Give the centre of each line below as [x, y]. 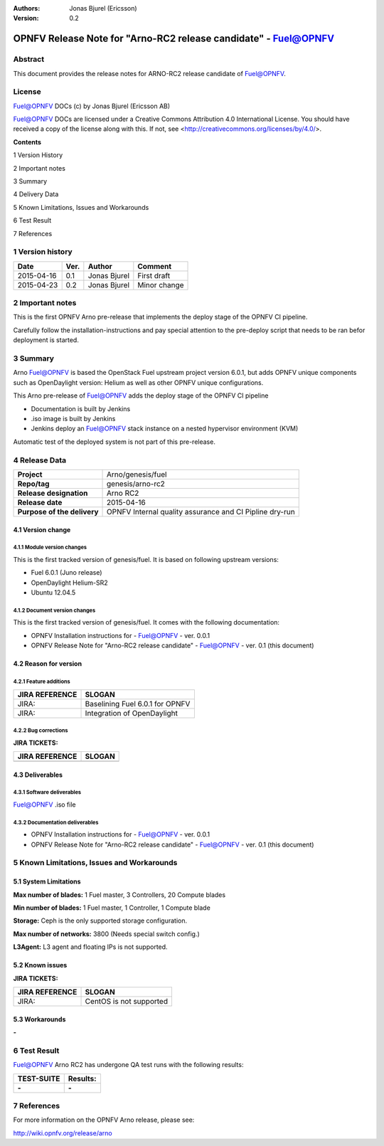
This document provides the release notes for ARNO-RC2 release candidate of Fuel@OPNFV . [149, 73]
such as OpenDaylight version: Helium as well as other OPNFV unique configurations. [138, 382]
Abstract [29, 59]
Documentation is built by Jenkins [81, 408]
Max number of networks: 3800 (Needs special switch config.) [107, 934]
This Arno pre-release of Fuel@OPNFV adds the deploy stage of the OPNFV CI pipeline [141, 396]
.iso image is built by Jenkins [73, 418]
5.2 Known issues [40, 965]
